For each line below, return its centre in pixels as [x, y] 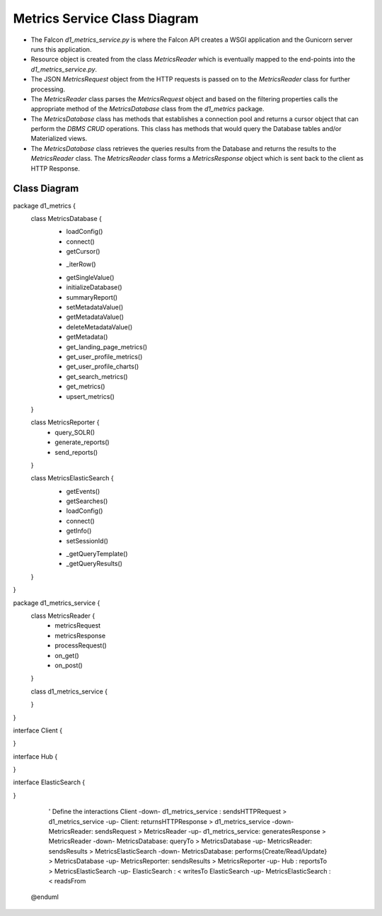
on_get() [67, 655]
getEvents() [83, 491]
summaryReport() [92, 297]
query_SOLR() [75, 432]
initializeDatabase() [94, 288]
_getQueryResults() [94, 564]
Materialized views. [59, 139]
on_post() [69, 665]
